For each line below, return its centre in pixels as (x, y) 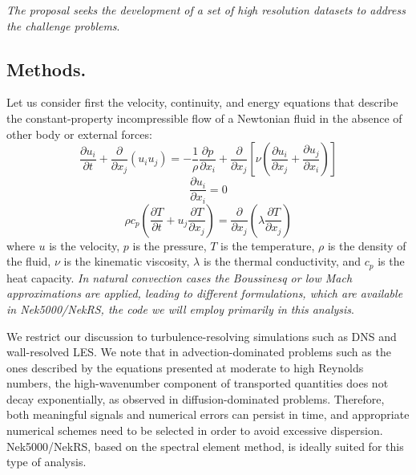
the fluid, (29, 261)
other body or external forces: (79, 134)
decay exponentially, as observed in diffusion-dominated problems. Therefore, (196, 398)
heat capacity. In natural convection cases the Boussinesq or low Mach (180, 277)
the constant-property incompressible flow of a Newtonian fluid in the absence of (204, 118)
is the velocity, (85, 245)
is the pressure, (170, 245)
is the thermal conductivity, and (282, 261)
